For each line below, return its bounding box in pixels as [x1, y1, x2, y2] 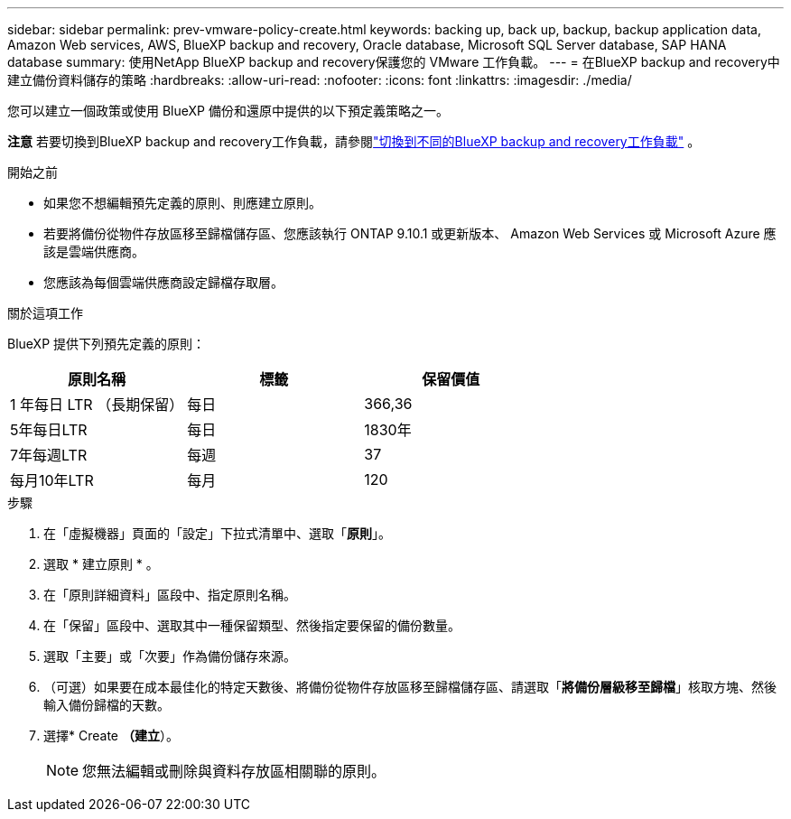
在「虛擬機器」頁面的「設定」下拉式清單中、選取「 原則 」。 [43, 526, 391, 541]
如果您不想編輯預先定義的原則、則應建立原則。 [43, 195, 321, 210]
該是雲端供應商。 [43, 244, 144, 259]
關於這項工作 [7, 305, 83, 321]
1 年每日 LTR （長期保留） [10, 396, 184, 414]
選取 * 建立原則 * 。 [43, 556, 159, 572]
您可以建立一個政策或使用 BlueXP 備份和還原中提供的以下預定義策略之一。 [7, 103, 449, 118]
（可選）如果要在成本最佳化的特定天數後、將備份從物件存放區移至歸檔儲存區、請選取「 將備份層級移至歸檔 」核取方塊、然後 [43, 679, 777, 694]
